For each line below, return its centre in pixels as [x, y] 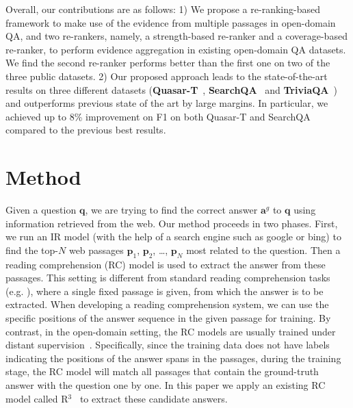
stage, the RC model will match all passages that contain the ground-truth [162, 371]
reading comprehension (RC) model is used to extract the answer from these [166, 264]
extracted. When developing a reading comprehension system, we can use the [167, 304]
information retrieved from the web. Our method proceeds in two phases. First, [172, 223]
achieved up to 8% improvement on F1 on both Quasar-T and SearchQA [158, 116]
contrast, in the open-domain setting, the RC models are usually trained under [171, 331]
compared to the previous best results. [86, 130]
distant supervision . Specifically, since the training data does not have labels [168, 345]
